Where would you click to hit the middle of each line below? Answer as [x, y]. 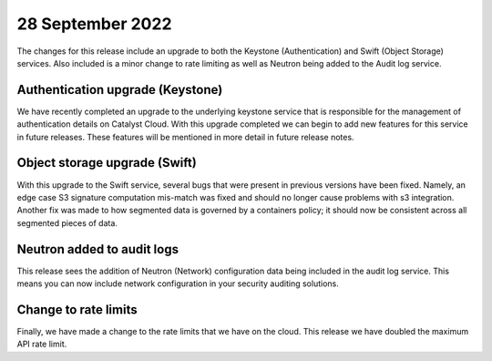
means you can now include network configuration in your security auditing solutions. [178, 284]
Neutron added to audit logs [98, 249]
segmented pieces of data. [67, 222]
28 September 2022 [94, 24]
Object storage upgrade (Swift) [107, 163]
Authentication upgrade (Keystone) [120, 90]
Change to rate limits [77, 309]
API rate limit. [42, 344]
